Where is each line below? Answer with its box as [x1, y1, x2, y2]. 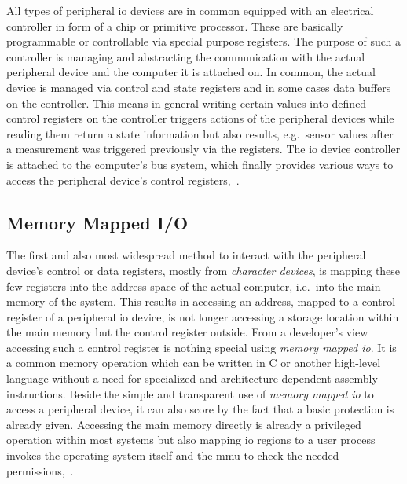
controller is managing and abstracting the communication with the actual [6, 48, 365, 64]
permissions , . [6, 462, 74, 478]
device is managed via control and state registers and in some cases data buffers [6, 79, 391, 95]
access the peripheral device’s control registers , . [6, 171, 240, 188]
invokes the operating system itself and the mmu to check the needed [6, 447, 339, 464]
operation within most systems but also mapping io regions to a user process [6, 431, 376, 448]
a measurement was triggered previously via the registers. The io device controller [6, 141, 401, 157]
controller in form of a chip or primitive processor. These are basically [6, 17, 343, 34]
